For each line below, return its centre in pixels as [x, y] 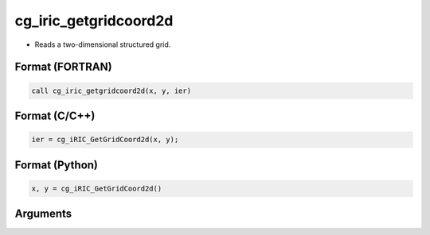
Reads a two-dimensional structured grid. [103, 44]
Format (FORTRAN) [63, 67]
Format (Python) [57, 165]
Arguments [43, 214]
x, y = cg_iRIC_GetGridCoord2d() [97, 188]
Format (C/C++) [55, 116]
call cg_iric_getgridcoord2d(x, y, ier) [111, 91]
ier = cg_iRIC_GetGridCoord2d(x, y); [105, 140]
